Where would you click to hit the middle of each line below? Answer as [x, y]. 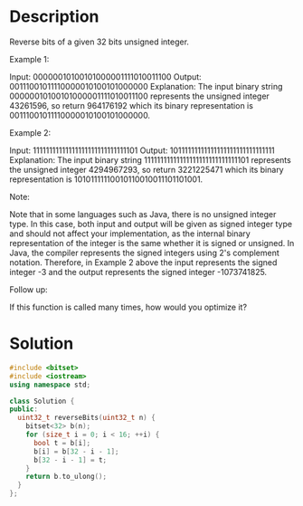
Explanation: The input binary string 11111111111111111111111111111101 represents [150, 159]
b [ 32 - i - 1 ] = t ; [70, 460]
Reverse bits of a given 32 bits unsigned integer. [99, 42]
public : [24, 409]
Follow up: [28, 289]
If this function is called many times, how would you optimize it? [128, 307]
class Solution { [42, 401]
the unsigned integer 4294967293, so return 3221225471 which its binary [147, 169]
